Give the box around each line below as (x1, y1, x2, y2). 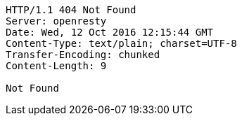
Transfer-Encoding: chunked (6, 49, 160, 60)
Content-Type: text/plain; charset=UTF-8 (6, 38, 237, 49)
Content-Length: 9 (6, 60, 107, 71)
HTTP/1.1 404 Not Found (6, 4, 136, 15)
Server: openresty (6, 15, 107, 27)
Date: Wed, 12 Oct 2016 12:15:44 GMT (6, 27, 214, 38)
